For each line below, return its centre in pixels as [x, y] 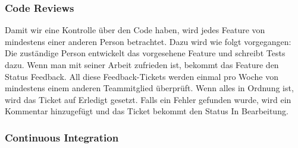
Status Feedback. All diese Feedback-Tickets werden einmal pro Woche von [142, 76]
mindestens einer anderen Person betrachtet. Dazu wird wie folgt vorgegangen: [148, 41]
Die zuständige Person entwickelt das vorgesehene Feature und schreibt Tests [145, 53]
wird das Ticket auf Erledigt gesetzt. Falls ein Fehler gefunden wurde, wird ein [148, 99]
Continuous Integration [62, 137]
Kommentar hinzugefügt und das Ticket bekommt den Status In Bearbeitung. [147, 111]
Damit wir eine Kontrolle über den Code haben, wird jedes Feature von [135, 30]
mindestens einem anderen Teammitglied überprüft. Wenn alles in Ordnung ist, [149, 88]
